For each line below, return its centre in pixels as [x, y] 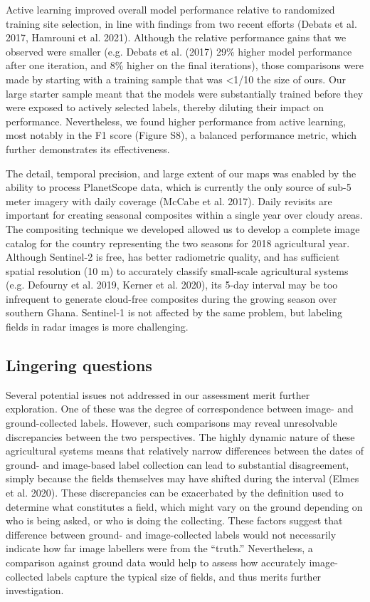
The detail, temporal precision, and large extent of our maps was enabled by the [181, 173]
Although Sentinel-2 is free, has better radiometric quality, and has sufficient [173, 257]
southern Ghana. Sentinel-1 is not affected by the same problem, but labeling [174, 312]
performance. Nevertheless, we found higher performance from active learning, [176, 121]
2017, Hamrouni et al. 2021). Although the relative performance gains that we [176, 37]
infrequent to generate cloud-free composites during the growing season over [171, 298]
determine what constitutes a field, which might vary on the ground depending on [184, 506]
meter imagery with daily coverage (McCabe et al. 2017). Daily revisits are [169, 201]
